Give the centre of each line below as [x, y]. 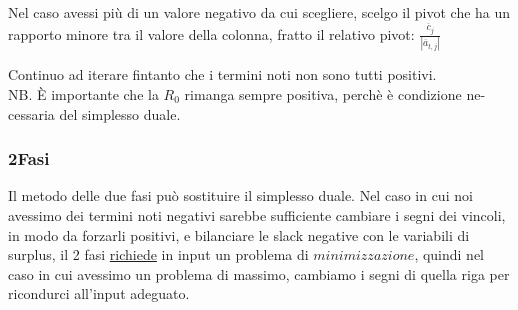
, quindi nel [449, 254]
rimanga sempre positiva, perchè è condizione [323, 94]
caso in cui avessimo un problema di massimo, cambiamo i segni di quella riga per [259, 273]
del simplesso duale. [120, 113]
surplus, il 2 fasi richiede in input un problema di [158, 254]
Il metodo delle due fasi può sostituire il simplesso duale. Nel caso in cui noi [240, 195]
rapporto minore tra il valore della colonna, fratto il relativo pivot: [211, 33]
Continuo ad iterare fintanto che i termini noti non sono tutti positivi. [222, 74]
